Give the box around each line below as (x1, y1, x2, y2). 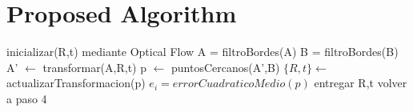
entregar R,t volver (314, 74, 407, 91)
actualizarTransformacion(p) (6, 74, 146, 91)
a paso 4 (6, 90, 47, 106)
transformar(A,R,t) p (42, 58, 146, 75)
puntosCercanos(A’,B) (171, 58, 280, 75)
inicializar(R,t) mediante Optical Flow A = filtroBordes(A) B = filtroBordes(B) (6, 43, 399, 60)
